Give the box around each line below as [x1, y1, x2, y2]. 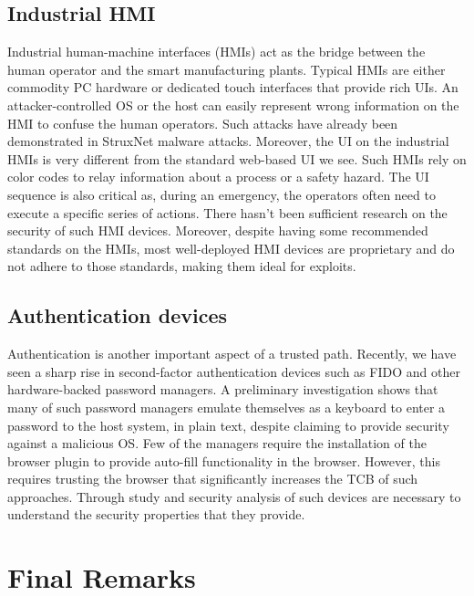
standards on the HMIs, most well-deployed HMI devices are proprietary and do [7, 238, 455, 257]
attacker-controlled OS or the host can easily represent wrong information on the [7, 95, 459, 114]
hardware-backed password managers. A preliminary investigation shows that [7, 380, 438, 399]
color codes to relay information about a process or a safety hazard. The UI [7, 167, 429, 186]
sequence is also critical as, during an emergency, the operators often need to [7, 184, 436, 204]
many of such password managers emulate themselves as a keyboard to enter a [7, 397, 446, 416]
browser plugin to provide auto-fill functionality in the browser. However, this [7, 451, 440, 470]
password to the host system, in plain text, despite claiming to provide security [7, 415, 449, 434]
